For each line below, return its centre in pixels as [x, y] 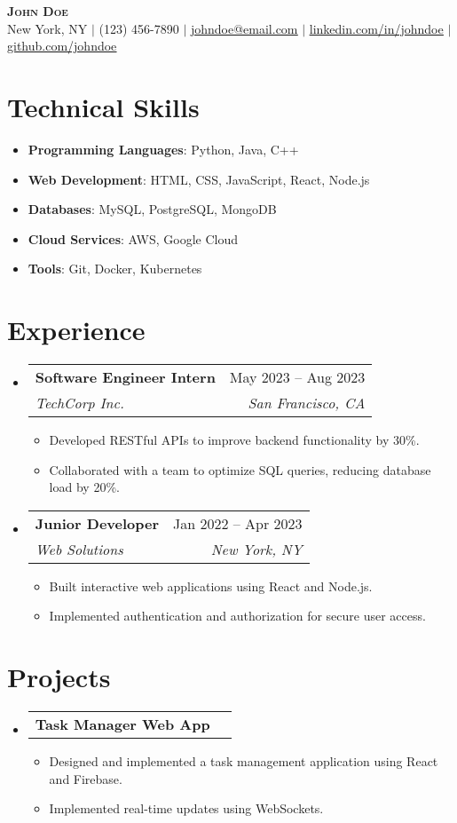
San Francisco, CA [307, 403]
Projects [59, 677]
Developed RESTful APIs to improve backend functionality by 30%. [234, 439]
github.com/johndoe [62, 46]
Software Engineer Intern [125, 377]
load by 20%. [84, 487]
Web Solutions [79, 549]
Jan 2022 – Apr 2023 [238, 523]
